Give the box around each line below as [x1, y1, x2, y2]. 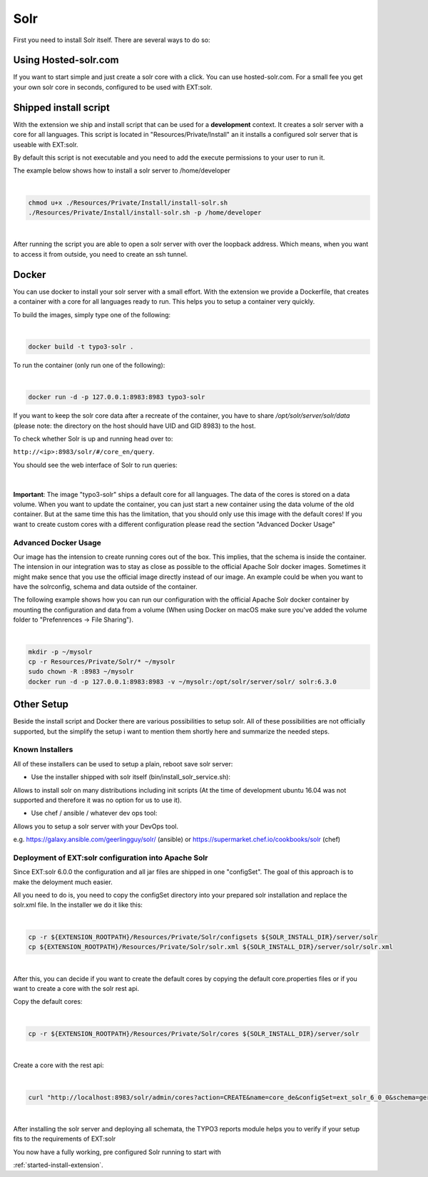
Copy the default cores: [13, 997, 83, 1006]
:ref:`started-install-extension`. [13, 1161, 103, 1169]
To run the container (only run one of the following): [13, 361, 165, 369]
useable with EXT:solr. [13, 140, 78, 149]
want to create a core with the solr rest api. [13, 985, 139, 993]
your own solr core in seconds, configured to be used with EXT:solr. [13, 83, 213, 91]
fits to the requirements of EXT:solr [13, 1134, 116, 1143]
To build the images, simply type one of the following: [13, 310, 171, 319]
